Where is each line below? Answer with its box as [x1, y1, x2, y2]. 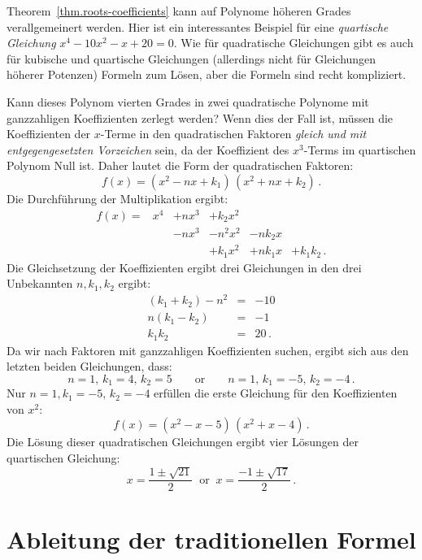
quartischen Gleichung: [7, 449, 120, 466]
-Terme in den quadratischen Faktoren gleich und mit [100, 125, 367, 142]
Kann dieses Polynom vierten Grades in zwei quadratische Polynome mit [7, 93, 369, 110]
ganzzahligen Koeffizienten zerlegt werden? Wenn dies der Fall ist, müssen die [7, 109, 394, 126]
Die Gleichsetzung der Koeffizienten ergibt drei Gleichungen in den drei [7, 258, 362, 276]
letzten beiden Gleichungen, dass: [7, 358, 172, 375]
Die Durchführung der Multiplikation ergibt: [7, 189, 228, 206]
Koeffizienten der [7, 125, 91, 142]
